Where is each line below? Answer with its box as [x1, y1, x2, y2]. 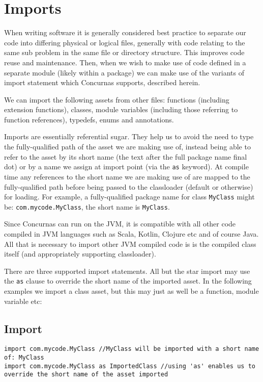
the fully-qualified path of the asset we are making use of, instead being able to [4, 141, 251, 152]
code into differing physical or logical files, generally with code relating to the [4, 37, 245, 47]
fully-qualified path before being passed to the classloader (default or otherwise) [4, 181, 253, 192]
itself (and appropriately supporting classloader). [4, 248, 156, 259]
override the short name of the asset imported [4, 371, 168, 378]
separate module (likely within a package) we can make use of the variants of [4, 67, 244, 78]
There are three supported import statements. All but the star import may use [4, 265, 250, 276]
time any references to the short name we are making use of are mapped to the [4, 171, 250, 182]
